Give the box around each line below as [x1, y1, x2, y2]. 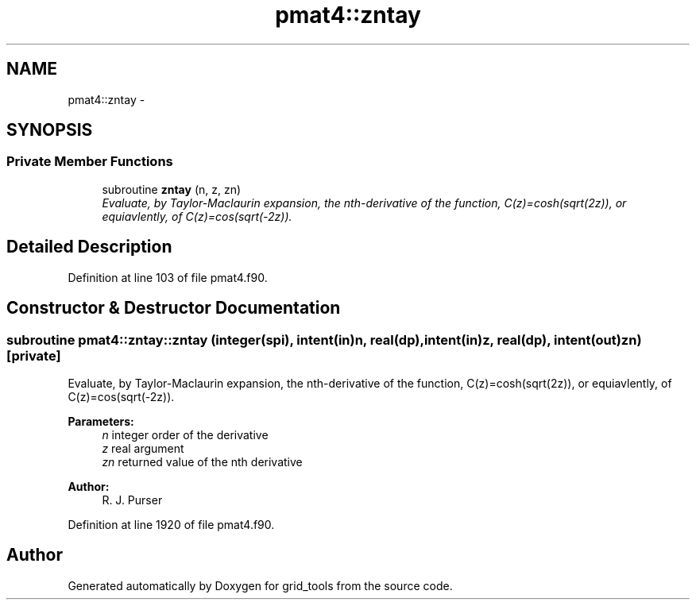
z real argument [102, 441, 184, 455]
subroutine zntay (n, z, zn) [102, 182, 242, 196]
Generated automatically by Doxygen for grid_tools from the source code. [68, 578, 453, 592]
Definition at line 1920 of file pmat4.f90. [68, 517, 275, 531]
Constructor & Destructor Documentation [6, 298, 341, 318]
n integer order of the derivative [102, 427, 269, 442]
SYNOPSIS [6, 120, 93, 141]
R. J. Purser [102, 492, 163, 507]
